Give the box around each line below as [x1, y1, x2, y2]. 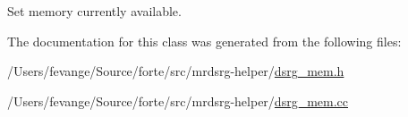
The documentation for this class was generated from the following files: [7, 31, 402, 50]
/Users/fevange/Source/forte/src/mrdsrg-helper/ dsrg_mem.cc [7, 91, 349, 110]
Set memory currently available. [7, 2, 182, 20]
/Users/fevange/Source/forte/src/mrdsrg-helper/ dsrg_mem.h [7, 62, 344, 80]
